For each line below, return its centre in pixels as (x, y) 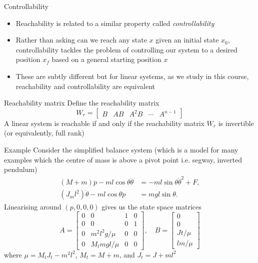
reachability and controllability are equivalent (85, 86)
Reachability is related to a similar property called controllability (115, 23)
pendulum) (21, 169)
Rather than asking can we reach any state (81, 40)
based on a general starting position (106, 59)
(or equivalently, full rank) (44, 133)
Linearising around (33, 206)
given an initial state (187, 40)
